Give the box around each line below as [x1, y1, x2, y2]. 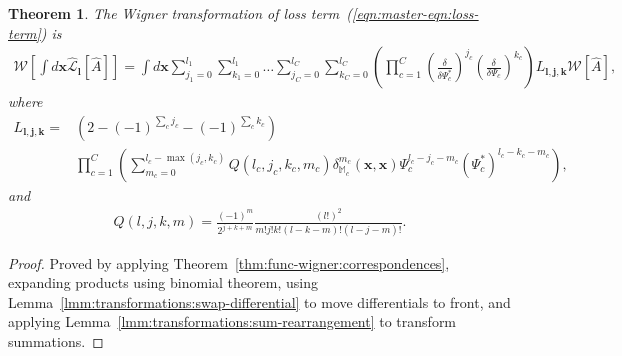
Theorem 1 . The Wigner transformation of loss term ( [8, 3, 353, 23]
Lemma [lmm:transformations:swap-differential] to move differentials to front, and [8, 291, 511, 312]
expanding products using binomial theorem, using [8, 272, 318, 293]
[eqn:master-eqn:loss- [352, 3, 479, 23]
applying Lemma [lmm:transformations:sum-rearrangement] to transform [8, 311, 457, 332]
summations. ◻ [8, 331, 104, 352]
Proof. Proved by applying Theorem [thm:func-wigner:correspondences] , [8, 252, 450, 273]
